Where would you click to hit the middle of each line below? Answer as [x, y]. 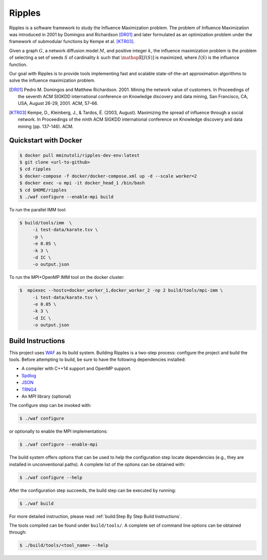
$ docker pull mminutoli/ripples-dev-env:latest [80, 155]
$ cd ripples [35, 169]
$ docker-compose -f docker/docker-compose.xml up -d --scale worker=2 [108, 176]
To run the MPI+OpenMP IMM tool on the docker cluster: [67, 277]
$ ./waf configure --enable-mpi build [67, 197]
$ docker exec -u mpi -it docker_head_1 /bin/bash [82, 183]
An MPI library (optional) [46, 397]
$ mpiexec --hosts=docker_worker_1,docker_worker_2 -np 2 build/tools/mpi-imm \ [121, 290]
